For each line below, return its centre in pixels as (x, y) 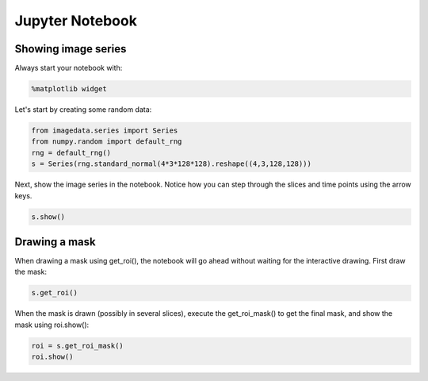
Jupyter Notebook (76, 21)
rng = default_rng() (71, 152)
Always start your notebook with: (69, 68)
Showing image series (71, 49)
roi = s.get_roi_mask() (78, 346)
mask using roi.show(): (52, 325)
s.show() (48, 217)
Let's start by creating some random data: (83, 110)
